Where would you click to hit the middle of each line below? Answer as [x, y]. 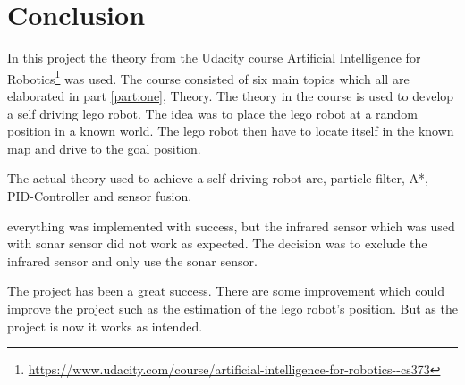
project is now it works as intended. [105, 326]
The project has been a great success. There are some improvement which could [226, 291]
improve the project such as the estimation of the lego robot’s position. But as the [232, 308]
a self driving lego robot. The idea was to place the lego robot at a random [212, 113]
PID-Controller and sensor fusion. [100, 195]
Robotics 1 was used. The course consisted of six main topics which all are [208, 77]
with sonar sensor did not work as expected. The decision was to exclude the [217, 243]
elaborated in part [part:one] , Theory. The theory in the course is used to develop [231, 95]
